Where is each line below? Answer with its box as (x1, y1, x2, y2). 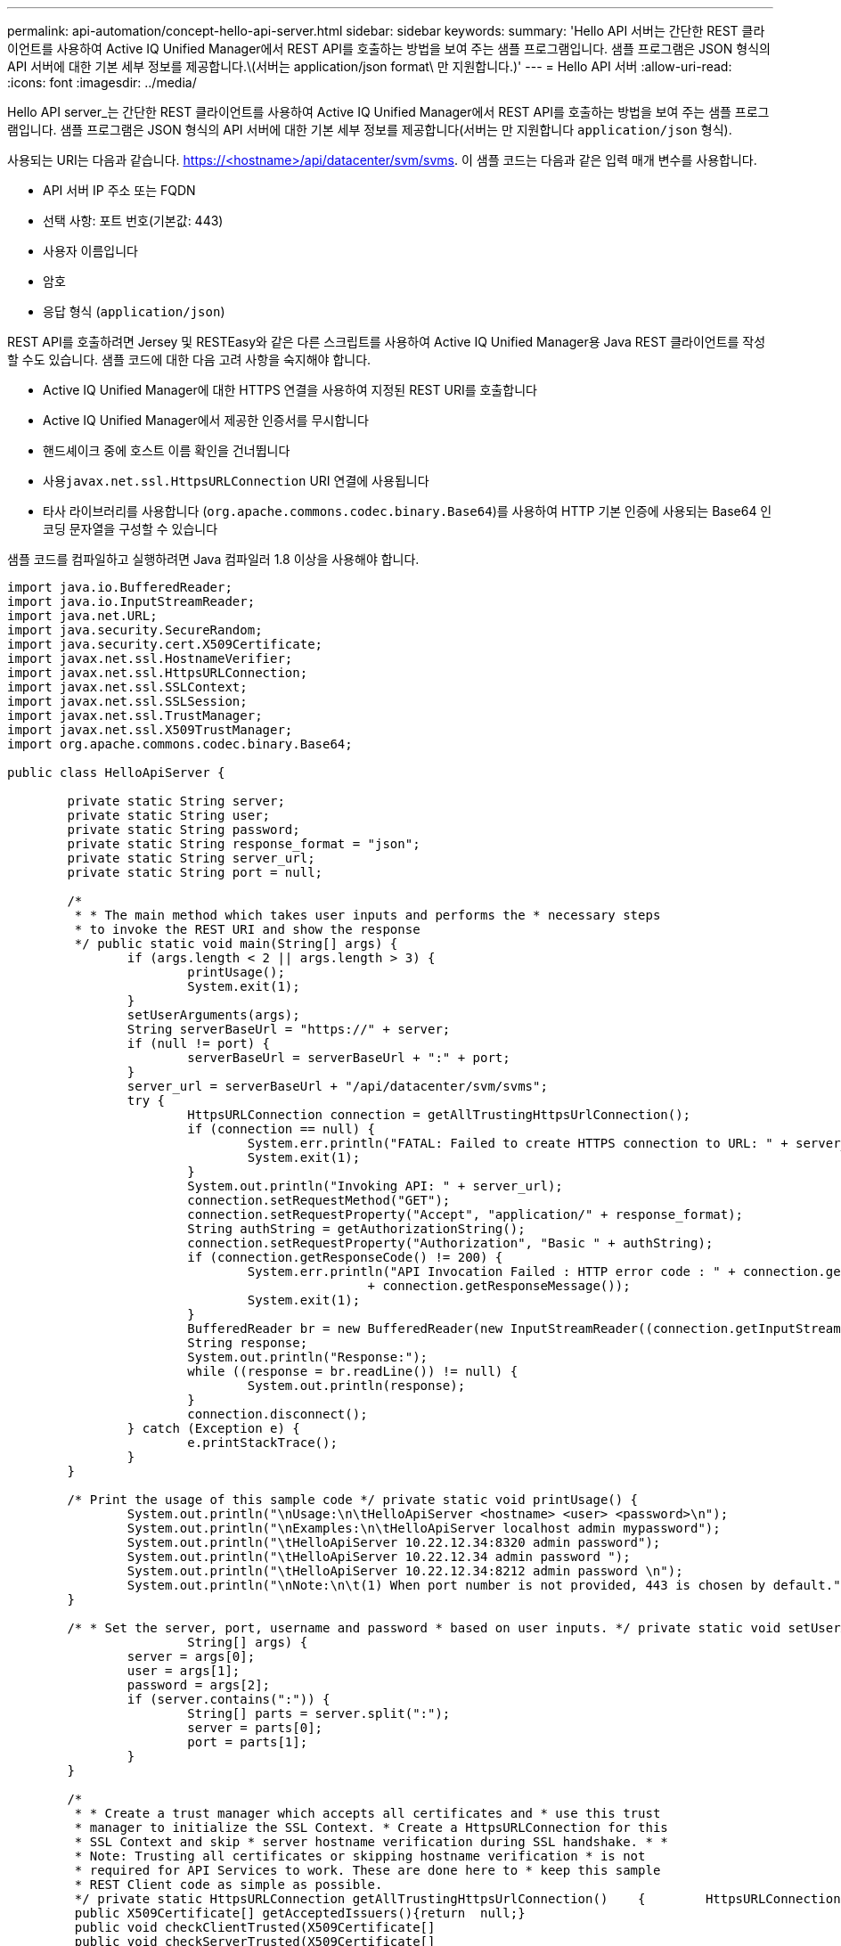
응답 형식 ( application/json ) (43, 304, 225, 319)
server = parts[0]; (187, 1721, 323, 1735)
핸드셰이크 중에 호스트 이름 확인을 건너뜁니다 (43, 443, 290, 458)
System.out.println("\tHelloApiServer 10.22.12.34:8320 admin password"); (127, 1535, 661, 1549)
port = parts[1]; (187, 1735, 308, 1749)
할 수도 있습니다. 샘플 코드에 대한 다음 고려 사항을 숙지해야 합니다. (7, 352, 372, 367)
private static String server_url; (67, 851, 315, 865)
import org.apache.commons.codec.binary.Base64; (7, 737, 353, 751)
